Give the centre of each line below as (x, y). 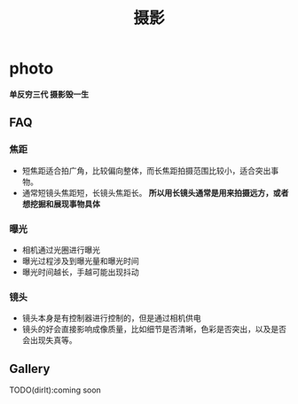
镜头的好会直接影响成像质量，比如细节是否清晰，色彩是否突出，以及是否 (154, 330)
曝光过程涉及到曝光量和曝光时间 (80, 260)
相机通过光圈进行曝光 (61, 250)
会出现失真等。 (49, 340)
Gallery (30, 369)
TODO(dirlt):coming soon (55, 390)
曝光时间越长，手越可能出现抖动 (80, 272)
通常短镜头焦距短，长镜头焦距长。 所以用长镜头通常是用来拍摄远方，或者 (155, 192)
